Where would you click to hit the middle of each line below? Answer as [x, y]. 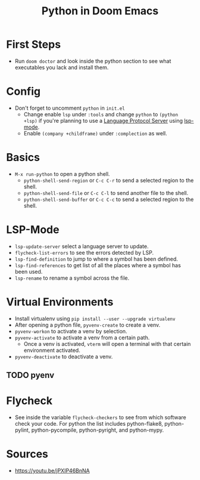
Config [23, 92]
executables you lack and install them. [62, 67]
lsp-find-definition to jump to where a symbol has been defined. [96, 259]
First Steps [34, 44]
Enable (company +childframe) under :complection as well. [96, 133]
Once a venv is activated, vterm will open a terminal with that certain [107, 343]
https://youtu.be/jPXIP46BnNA [52, 470]
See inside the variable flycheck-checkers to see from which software [100, 417]
